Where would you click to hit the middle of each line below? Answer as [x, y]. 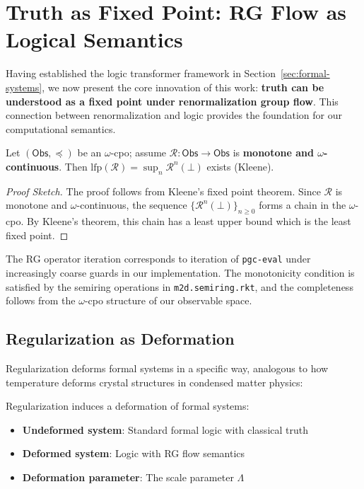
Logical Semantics [94, 39]
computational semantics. [61, 128]
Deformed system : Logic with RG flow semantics [134, 453]
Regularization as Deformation [120, 339]
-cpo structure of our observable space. [168, 300]
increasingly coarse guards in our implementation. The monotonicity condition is [180, 272]
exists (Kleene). [240, 166]
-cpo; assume [139, 153]
